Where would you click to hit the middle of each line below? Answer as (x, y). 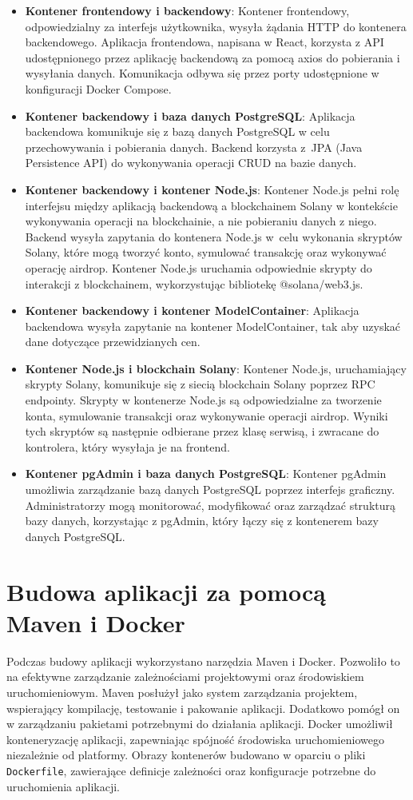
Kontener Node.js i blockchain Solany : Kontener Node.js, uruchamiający (216, 368)
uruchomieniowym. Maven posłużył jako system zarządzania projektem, (182, 692)
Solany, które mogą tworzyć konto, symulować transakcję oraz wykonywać (206, 252)
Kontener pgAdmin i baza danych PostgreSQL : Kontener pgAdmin (206, 474)
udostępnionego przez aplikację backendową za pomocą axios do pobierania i (212, 57)
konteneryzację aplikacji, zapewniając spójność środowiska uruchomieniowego (195, 739)
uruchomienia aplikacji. (64, 786)
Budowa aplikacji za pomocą (166, 591)
